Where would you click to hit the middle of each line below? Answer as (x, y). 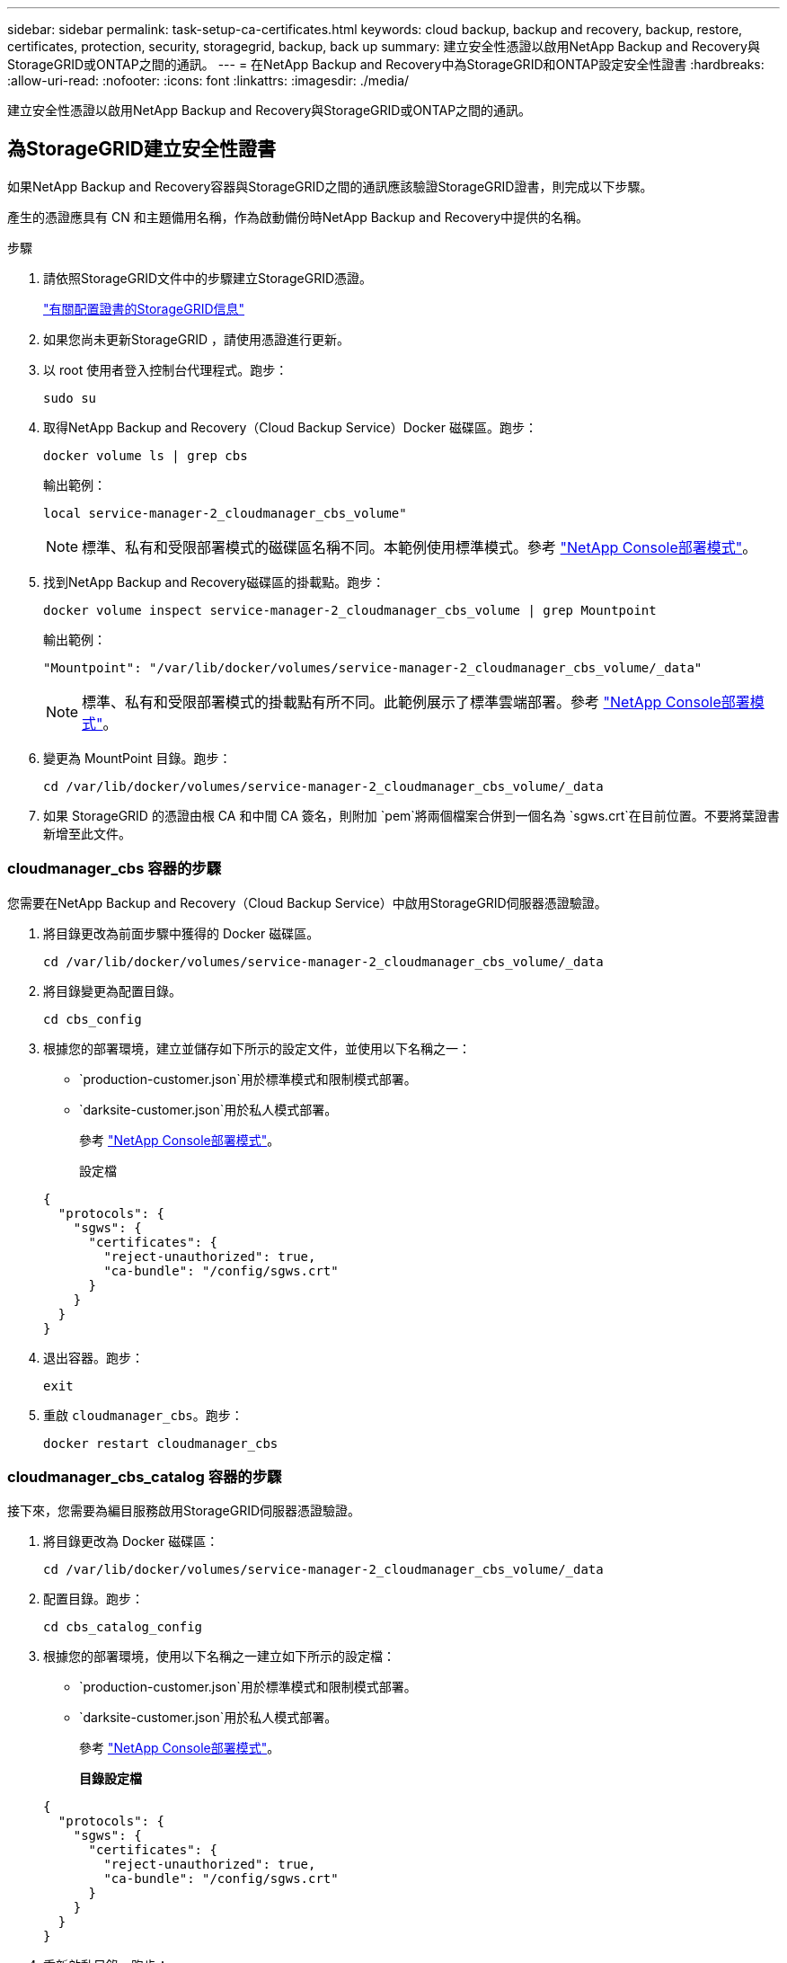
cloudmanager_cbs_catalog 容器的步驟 (145, 1476)
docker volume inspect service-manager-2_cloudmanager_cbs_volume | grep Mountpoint (350, 610)
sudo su (70, 398)
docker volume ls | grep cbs (146, 455)
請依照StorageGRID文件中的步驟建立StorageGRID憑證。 (208, 278)
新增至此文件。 (87, 833)
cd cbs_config (93, 1019)
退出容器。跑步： (93, 1357)
